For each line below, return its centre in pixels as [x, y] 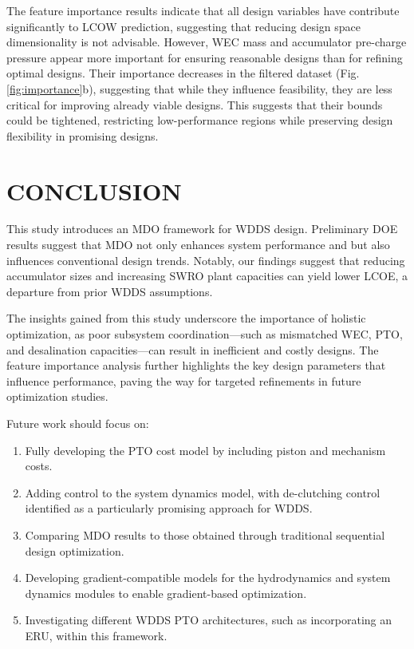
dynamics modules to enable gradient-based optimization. [166, 593]
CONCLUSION [94, 190]
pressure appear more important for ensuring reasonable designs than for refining [205, 57]
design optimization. [75, 550]
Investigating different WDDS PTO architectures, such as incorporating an [209, 620]
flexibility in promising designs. [83, 135]
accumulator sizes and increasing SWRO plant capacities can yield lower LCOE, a [207, 276]
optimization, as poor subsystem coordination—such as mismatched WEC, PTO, [205, 334]
